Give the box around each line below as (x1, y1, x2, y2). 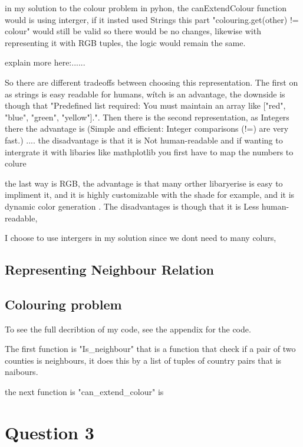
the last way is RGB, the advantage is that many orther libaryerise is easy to (5, 177, 283, 189)
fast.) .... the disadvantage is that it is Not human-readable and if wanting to (5, 133, 283, 146)
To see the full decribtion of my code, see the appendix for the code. (5, 322, 251, 335)
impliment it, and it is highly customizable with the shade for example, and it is (5, 188, 295, 201)
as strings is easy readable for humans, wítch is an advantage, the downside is (5, 87, 285, 100)
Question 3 (5, 420, 94, 444)
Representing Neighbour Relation (5, 260, 214, 279)
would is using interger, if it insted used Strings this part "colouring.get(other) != (5, 13, 299, 25)
